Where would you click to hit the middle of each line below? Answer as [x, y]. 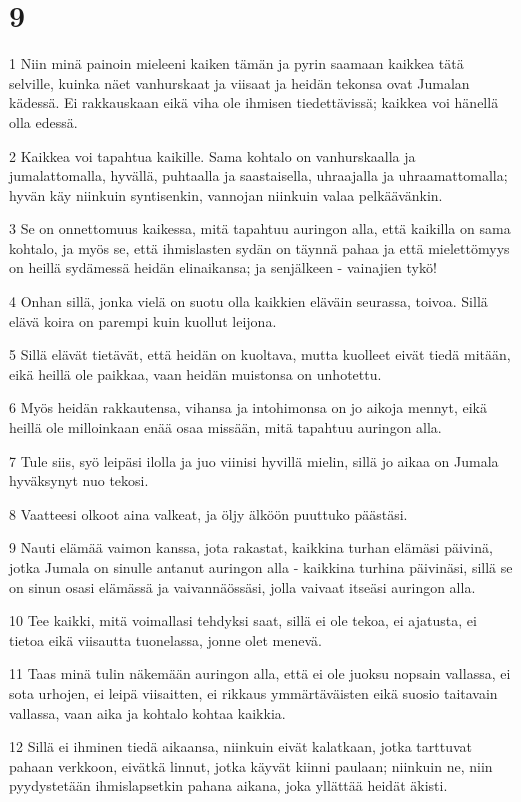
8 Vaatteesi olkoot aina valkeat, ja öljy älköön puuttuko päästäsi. [208, 513]
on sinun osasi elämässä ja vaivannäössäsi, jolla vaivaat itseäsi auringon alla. [242, 586]
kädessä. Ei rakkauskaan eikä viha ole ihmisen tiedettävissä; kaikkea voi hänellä [254, 102]
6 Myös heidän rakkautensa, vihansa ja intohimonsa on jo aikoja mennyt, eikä [248, 407]
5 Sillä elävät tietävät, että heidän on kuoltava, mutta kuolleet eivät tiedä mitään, [260, 354]
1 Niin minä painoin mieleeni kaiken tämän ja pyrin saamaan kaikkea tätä [236, 63]
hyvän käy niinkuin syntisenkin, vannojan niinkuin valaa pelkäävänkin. [226, 194]
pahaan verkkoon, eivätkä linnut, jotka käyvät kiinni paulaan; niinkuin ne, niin [251, 765]
